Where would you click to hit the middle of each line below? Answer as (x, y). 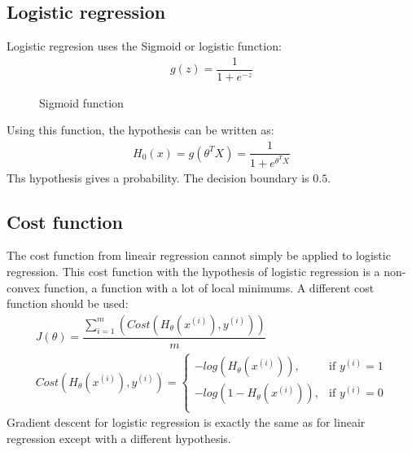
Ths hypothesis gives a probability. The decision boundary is (158, 177)
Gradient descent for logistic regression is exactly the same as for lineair (186, 422)
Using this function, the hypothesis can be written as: (140, 130)
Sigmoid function (81, 102)
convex (24, 287)
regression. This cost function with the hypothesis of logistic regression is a (193, 271)
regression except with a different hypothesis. (119, 439)
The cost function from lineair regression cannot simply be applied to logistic (199, 255)
